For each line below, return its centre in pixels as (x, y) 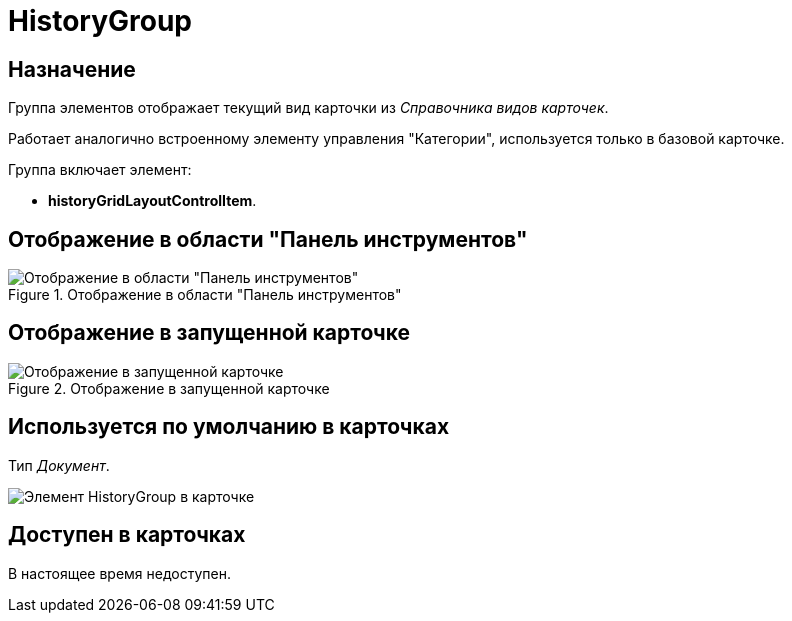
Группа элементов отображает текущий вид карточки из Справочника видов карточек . (308, 108)
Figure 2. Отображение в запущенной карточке (169, 388)
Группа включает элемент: (100, 170)
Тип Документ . (59, 465)
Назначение (72, 69)
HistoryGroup (100, 21)
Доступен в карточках (127, 535)
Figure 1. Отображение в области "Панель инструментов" (205, 295)
